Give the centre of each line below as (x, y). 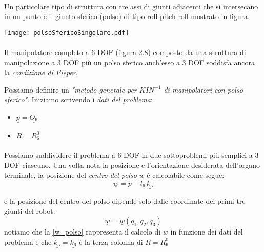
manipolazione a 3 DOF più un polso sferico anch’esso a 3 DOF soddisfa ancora (129, 62)
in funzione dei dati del (207, 232)
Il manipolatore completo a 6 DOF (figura (70, 52)
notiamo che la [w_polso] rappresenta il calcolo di (83, 232)
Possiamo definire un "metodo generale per (70, 89)
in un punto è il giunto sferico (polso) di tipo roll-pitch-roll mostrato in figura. (127, 16)
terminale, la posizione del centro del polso (70, 175)
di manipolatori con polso (203, 89)
